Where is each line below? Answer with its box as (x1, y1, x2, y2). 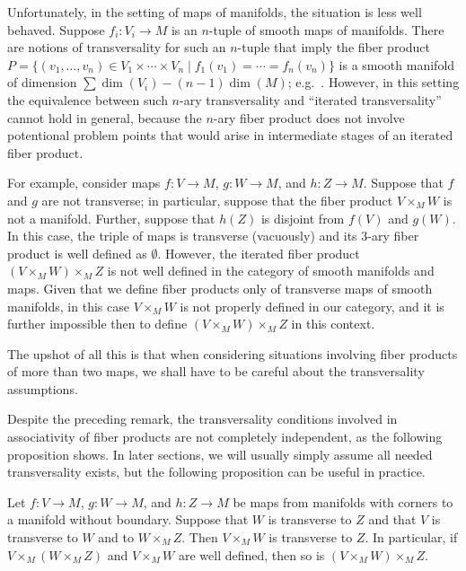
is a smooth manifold (339, 55, 455, 74)
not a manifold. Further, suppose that (7, 208, 215, 227)
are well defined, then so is (178, 545, 325, 564)
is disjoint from (260, 208, 345, 227)
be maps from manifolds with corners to (233, 492, 453, 511)
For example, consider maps (7, 173, 161, 192)
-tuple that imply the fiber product (237, 38, 431, 57)
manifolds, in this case (7, 296, 129, 315)
